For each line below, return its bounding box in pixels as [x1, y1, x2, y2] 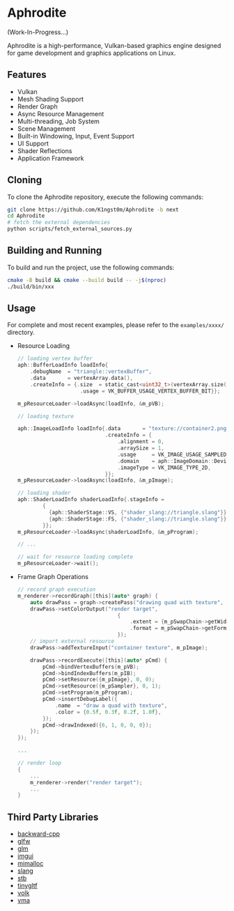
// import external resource [30, 638, 115, 645]
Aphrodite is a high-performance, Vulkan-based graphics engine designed [7, 41, 221, 49]
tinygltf [17, 882, 38, 890]
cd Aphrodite [7, 212, 45, 220]
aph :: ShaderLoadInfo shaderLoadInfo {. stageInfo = [17, 496, 165, 503]
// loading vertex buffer [17, 355, 93, 363]
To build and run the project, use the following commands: [7, 263, 175, 271]
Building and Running [7, 245, 102, 257]
